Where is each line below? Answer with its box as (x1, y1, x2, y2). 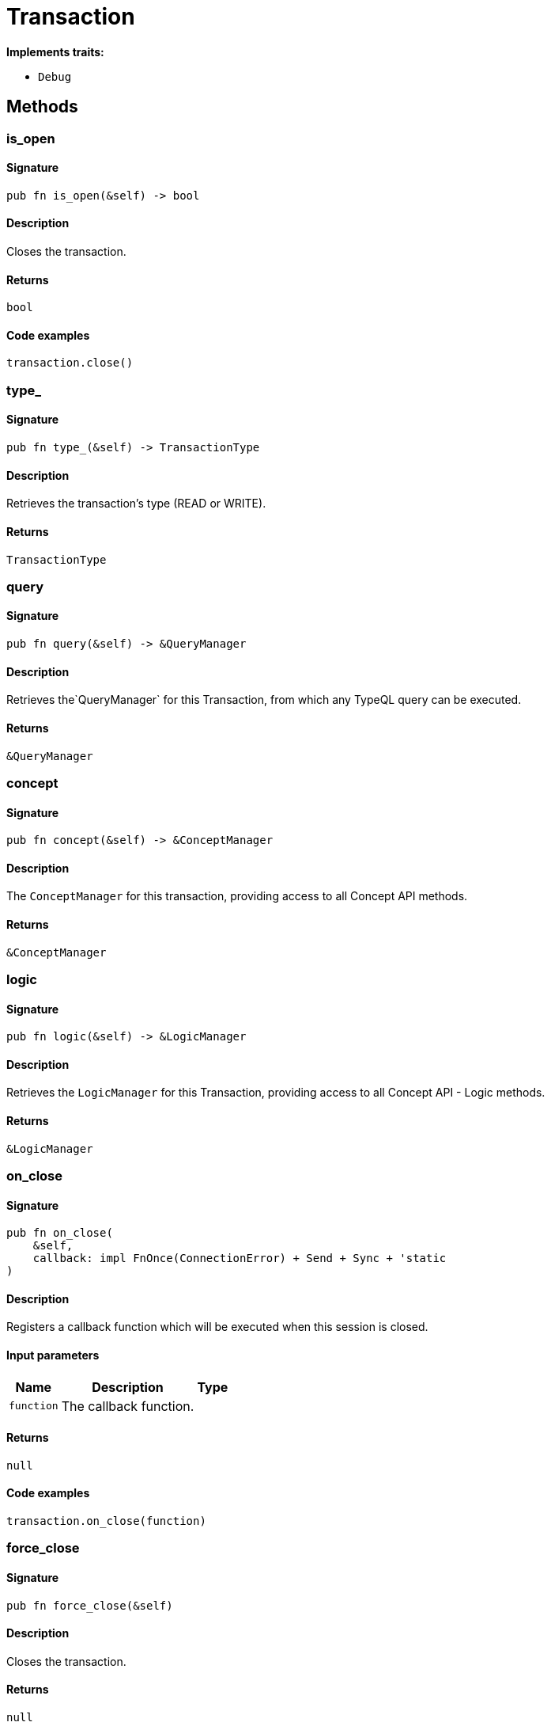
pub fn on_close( (6, 1226, 113, 1240)
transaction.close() (6, 356, 134, 370)
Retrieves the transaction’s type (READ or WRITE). (6, 496, 266, 511)
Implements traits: (6, 44, 104, 59)
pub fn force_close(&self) (6, 1599, 173, 1612)
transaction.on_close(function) (6, 1515, 206, 1528)
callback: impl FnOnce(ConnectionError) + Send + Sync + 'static (32, 1252, 447, 1265)
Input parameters (6, 1348, 100, 1363)
